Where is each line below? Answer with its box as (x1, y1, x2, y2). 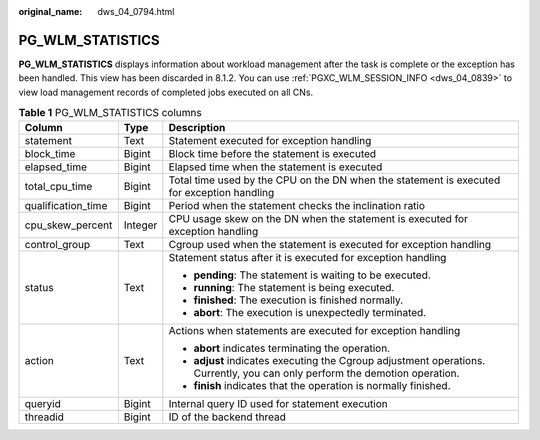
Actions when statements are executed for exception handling (168, 324, 461, 338)
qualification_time (24, 199, 108, 213)
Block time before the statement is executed (168, 147, 377, 161)
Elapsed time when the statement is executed (168, 160, 383, 174)
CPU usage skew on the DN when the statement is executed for (168, 212, 469, 226)
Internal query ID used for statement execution (168, 397, 389, 411)
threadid (24, 410, 65, 424)
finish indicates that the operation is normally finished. (193, 379, 451, 393)
